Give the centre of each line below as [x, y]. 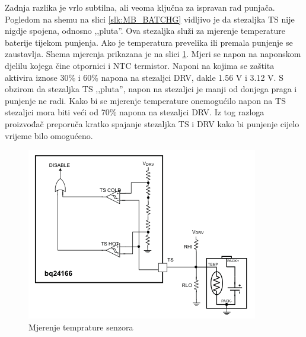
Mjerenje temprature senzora [81, 327]
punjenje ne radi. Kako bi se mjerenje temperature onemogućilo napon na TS [145, 100]
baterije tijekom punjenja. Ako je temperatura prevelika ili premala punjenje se [149, 42]
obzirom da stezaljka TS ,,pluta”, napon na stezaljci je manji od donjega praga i [151, 89]
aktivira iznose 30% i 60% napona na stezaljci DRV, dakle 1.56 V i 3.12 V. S [144, 77]
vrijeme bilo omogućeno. [49, 135]
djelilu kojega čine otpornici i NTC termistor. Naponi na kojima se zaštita [140, 65]
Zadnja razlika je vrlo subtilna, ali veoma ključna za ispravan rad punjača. [140, 7]
